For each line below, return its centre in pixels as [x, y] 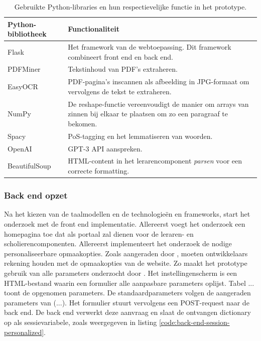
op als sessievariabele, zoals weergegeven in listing [81, 322]
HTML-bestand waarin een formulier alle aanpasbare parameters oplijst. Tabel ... [129, 283]
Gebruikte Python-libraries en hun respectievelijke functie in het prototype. [130, 7]
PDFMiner [24, 69]
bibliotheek [27, 34]
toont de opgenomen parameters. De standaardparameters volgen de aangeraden [127, 293]
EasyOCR [23, 87]
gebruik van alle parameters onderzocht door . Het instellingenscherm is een [121, 273]
